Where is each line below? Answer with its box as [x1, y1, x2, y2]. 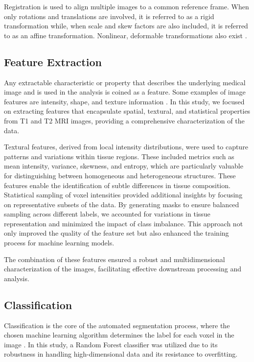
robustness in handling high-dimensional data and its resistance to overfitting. [4, 349, 238, 359]
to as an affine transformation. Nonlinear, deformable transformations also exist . [4, 30, 247, 40]
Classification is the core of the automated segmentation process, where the [4, 320, 230, 330]
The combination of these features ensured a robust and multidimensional [4, 254, 225, 264]
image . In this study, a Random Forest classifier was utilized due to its [4, 339, 218, 349]
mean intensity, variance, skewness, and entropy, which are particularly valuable [4, 161, 243, 171]
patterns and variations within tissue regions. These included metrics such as [4, 151, 234, 161]
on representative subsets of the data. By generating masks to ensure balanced [4, 199, 239, 209]
